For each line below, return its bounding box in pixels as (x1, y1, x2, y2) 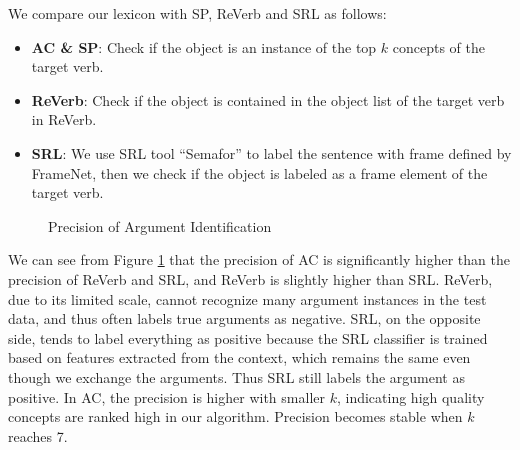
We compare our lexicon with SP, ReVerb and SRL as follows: (8, 3, 387, 23)
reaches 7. (8, 425, 68, 446)
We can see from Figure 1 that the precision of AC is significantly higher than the (8, 249, 510, 270)
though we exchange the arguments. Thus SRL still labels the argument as (8, 366, 465, 387)
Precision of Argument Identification (48, 215, 272, 236)
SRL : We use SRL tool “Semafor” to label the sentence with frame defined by (31, 142, 512, 163)
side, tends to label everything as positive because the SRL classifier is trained (8, 327, 488, 348)
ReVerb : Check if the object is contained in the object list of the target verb (31, 89, 505, 110)
